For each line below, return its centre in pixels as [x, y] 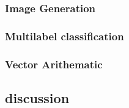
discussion [37, 97]
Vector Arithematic [54, 64]
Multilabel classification [64, 36]
